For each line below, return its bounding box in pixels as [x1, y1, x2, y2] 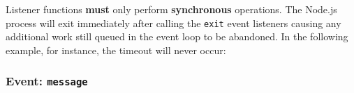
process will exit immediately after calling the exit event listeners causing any [6, 15, 341, 30]
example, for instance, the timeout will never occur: [6, 42, 226, 57]
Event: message [6, 72, 88, 90]
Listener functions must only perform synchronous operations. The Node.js [6, 2, 337, 16]
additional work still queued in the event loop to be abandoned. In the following [6, 29, 348, 44]
